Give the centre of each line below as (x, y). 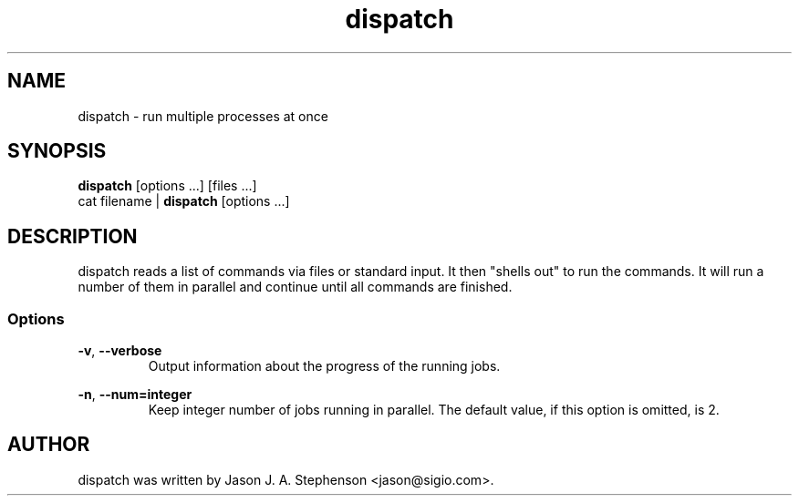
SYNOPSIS (57, 151)
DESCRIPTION (73, 236)
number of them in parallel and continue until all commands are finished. (295, 287)
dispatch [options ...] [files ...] (167, 186)
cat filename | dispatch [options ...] (184, 201)
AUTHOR (49, 445)
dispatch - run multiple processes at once (203, 116)
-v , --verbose (120, 351)
